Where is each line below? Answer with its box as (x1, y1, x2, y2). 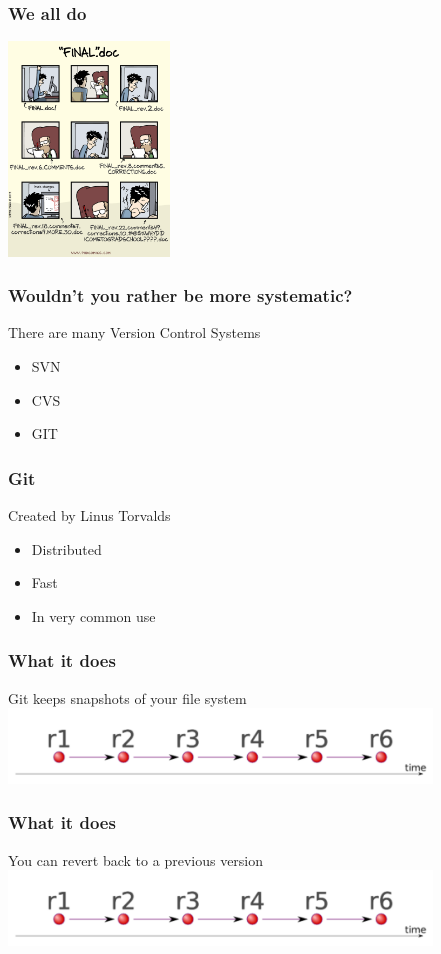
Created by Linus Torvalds (8, 505, 171, 526)
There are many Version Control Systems (8, 322, 261, 343)
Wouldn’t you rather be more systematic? (8, 283, 353, 308)
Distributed (31, 538, 102, 559)
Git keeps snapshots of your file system (8, 687, 247, 708)
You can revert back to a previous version (8, 849, 264, 870)
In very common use (31, 605, 156, 626)
